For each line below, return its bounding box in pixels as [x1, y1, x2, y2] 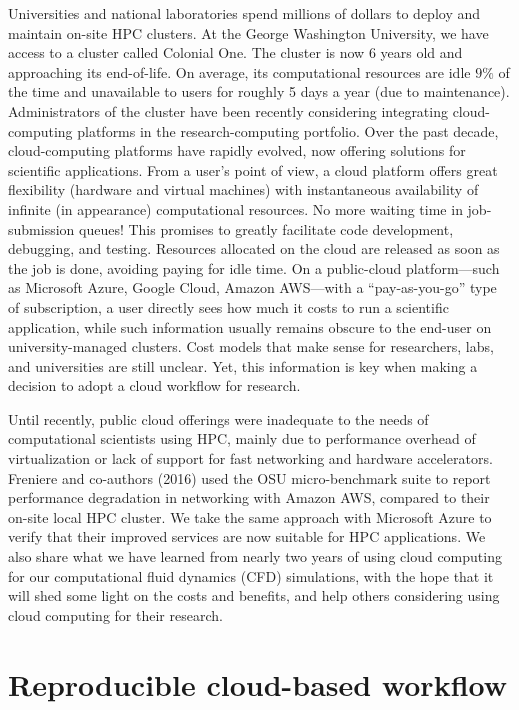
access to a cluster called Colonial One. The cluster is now [8, 42, 365, 63]
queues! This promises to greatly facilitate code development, [79, 218, 454, 239]
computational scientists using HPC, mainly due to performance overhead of [8, 428, 476, 449]
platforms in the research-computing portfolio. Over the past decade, [77, 120, 499, 141]
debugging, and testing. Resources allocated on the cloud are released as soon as [8, 238, 500, 259]
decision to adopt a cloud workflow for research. [8, 375, 301, 396]
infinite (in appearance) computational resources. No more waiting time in [8, 198, 463, 219]
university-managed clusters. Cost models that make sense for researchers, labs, [8, 336, 494, 357]
